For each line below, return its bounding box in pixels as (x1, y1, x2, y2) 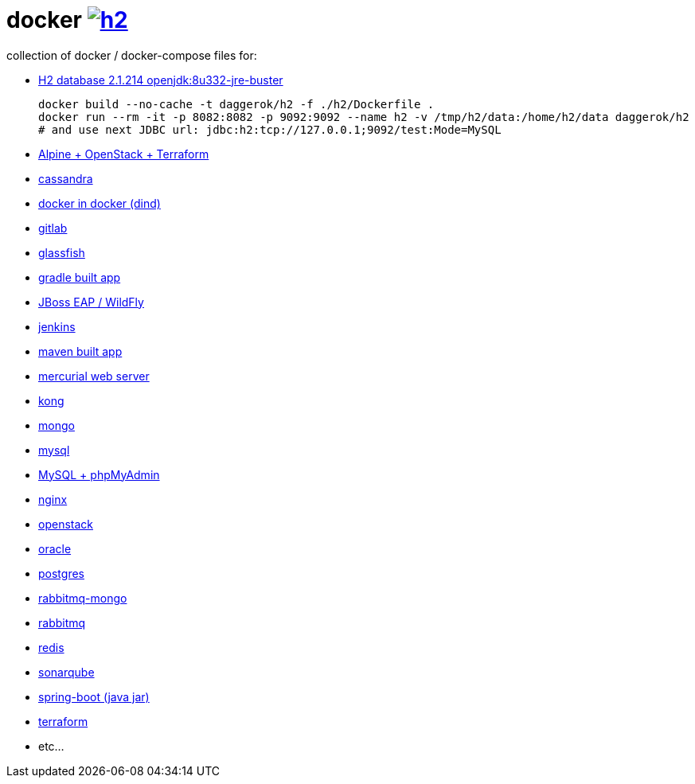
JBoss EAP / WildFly (38, 294, 144, 309)
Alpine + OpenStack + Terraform (38, 146, 209, 161)
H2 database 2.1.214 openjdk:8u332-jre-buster (38, 72, 283, 87)
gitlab (38, 220, 68, 235)
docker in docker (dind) (38, 196, 161, 210)
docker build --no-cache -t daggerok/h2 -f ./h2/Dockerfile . (38, 97, 435, 111)
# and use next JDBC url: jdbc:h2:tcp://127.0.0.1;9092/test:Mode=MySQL (38, 123, 502, 136)
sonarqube (38, 665, 95, 679)
